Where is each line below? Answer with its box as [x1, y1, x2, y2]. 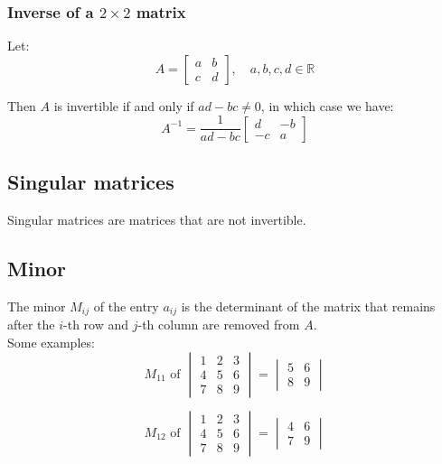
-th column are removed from [137, 315, 300, 334]
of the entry [93, 296, 159, 315]
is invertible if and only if [53, 96, 194, 115]
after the [7, 315, 55, 334]
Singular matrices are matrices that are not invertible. [7, 210, 306, 229]
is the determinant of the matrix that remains [181, 296, 436, 315]
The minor [7, 296, 66, 315]
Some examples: [7, 332, 95, 351]
